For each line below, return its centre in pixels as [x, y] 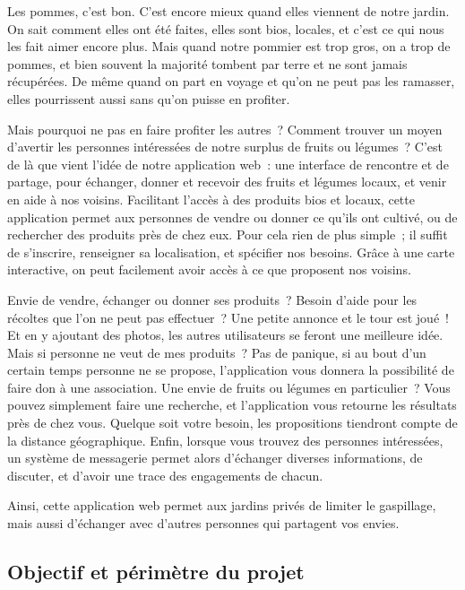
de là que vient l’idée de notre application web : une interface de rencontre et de [228, 164]
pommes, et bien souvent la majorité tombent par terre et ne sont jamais [207, 63]
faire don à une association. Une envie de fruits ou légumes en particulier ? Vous [229, 387]
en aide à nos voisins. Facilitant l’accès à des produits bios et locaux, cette [211, 199]
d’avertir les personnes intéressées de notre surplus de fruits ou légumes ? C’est [225, 147]
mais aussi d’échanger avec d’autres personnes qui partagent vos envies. [203, 523]
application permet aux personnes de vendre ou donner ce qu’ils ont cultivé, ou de [232, 217]
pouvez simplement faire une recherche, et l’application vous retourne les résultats [232, 405]
